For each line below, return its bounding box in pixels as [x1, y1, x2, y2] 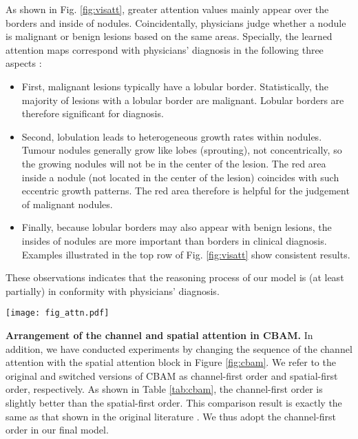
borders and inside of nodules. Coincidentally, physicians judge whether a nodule [6, 15, 346, 30]
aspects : [6, 56, 42, 70]
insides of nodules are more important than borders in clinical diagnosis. [21, 233, 327, 247]
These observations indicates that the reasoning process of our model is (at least [6, 270, 344, 285]
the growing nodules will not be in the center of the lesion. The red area [21, 156, 326, 170]
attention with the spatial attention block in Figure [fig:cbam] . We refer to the [6, 355, 336, 369]
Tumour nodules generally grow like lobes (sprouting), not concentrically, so [21, 143, 342, 157]
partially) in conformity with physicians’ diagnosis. [6, 283, 220, 298]
